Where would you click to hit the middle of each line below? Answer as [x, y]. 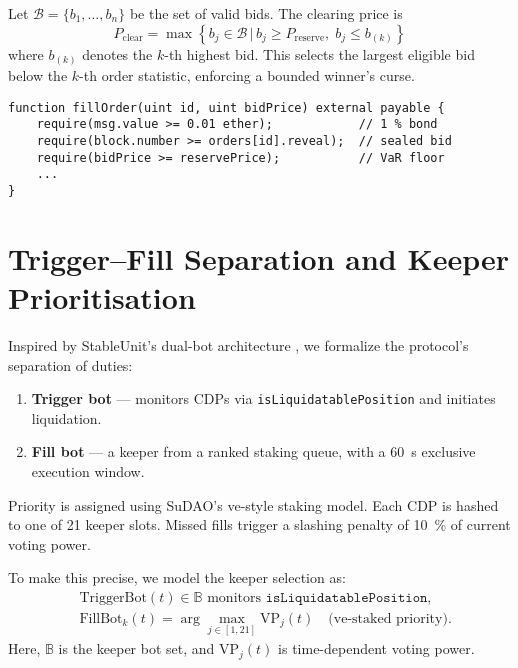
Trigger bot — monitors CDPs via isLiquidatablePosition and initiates [263, 398]
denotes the [117, 53]
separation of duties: [70, 364]
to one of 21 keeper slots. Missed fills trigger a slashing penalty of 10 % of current [259, 524]
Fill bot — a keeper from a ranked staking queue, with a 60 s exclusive [253, 451]
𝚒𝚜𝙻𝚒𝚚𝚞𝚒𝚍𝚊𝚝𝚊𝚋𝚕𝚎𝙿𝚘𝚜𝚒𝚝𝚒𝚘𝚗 [346, 597]
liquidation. [66, 417]
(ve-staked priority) [388, 619]
